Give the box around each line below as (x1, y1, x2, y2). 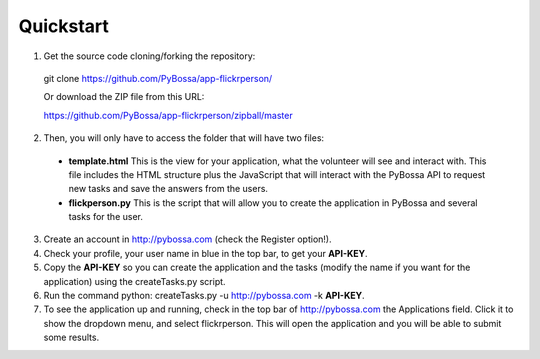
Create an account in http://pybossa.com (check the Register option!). (43, 233, 332, 245)
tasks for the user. (68, 211, 144, 223)
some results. (43, 331, 100, 344)
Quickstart (18, 15, 110, 37)
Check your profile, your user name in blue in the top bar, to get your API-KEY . (43, 247, 369, 259)
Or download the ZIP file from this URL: (43, 91, 205, 103)
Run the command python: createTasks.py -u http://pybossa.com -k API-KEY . (43, 290, 365, 302)
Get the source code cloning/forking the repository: (43, 50, 256, 62)
